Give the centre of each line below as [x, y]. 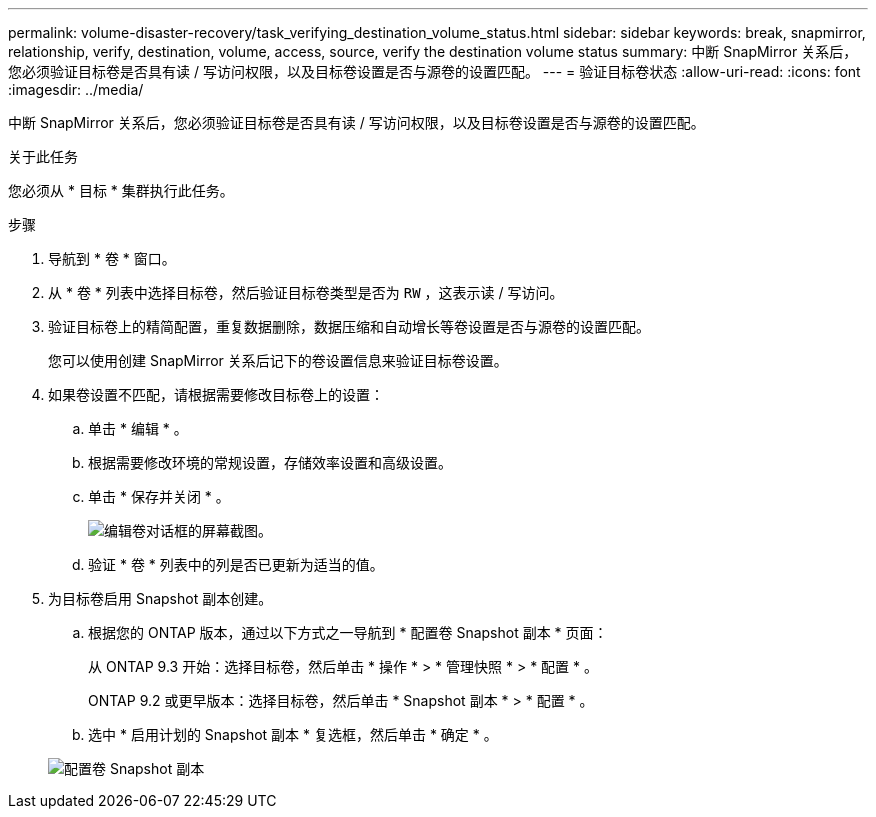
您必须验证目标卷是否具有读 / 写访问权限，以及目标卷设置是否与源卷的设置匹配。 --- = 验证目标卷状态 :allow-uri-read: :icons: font [434, 71]
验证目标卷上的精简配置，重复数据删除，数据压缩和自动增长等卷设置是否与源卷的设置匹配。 [349, 326]
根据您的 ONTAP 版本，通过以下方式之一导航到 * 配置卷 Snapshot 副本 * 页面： [348, 632]
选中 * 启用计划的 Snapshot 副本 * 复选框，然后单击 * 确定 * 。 [293, 734]
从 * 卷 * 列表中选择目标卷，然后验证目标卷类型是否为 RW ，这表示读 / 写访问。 [306, 292]
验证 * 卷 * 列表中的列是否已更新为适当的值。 [236, 564]
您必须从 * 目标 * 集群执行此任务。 [121, 190]
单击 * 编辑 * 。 [138, 428]
